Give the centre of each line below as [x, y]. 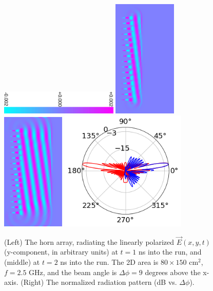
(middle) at [22, 262]
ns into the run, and [170, 252]
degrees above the [173, 272]
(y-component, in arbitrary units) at [61, 252]
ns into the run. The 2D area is [109, 262]
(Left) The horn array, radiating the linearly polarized [89, 241]
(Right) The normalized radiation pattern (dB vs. [99, 282]
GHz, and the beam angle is [73, 272]
